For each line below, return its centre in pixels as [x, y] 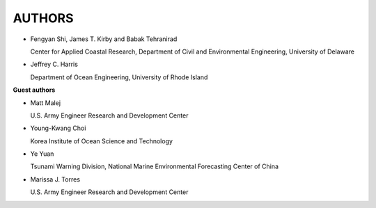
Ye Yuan [42, 154]
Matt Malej [46, 103]
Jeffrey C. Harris [54, 64]
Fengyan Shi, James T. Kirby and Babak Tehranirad [104, 39]
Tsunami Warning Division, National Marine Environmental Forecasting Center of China [154, 166]
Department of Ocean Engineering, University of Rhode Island [119, 77]
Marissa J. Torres [55, 179]
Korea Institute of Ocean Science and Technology [102, 141]
